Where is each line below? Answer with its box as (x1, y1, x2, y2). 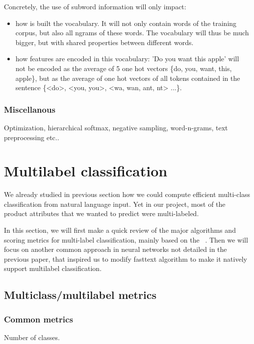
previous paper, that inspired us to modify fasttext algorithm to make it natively (4, 253, 247, 264)
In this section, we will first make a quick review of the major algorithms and (4, 225, 236, 235)
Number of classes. (4, 332, 60, 343)
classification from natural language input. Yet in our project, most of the (4, 198, 226, 209)
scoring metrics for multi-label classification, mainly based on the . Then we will (4, 234, 248, 245)
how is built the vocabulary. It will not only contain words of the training (15, 18, 237, 28)
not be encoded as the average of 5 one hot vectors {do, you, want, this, (15, 63, 232, 73)
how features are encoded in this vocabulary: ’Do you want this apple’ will (15, 53, 239, 64)
